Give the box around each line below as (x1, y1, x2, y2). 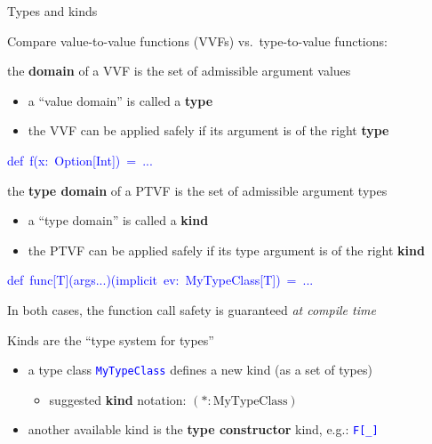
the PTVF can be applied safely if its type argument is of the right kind (28, 240, 425, 259)
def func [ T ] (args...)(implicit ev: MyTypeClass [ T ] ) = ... (7, 270, 314, 289)
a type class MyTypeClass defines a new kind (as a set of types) (28, 360, 372, 379)
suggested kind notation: (49, 390, 187, 408)
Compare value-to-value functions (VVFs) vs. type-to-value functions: (7, 31, 388, 50)
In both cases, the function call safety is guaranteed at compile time (7, 300, 376, 319)
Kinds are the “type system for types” (7, 330, 214, 349)
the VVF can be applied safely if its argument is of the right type (28, 121, 389, 140)
